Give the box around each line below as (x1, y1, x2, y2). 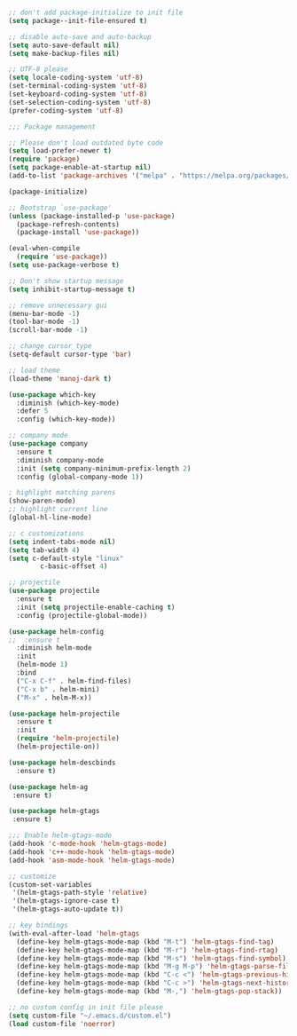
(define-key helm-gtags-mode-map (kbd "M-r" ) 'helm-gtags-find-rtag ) (16, 945, 278, 954)
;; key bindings (8, 921, 68, 929)
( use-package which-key (8, 390, 97, 399)
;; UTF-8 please (8, 65, 68, 74)
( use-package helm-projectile (8, 709, 121, 718)
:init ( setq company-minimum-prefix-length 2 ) (16, 463, 191, 473)
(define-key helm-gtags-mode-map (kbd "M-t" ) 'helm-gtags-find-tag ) (16, 937, 275, 946)
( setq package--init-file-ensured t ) (8, 16, 148, 25)
